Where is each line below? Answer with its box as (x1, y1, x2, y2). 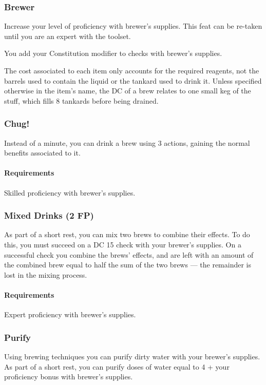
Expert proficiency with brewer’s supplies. (4, 309, 136, 320)
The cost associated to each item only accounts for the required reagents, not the (4, 65, 259, 75)
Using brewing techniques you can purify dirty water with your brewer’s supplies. (4, 351, 260, 361)
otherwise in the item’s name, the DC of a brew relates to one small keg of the (4, 85, 251, 96)
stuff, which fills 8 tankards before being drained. (4, 95, 159, 106)
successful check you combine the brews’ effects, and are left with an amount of (4, 249, 254, 260)
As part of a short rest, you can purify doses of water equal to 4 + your (4, 361, 230, 372)
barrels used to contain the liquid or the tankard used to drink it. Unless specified (4, 75, 262, 86)
